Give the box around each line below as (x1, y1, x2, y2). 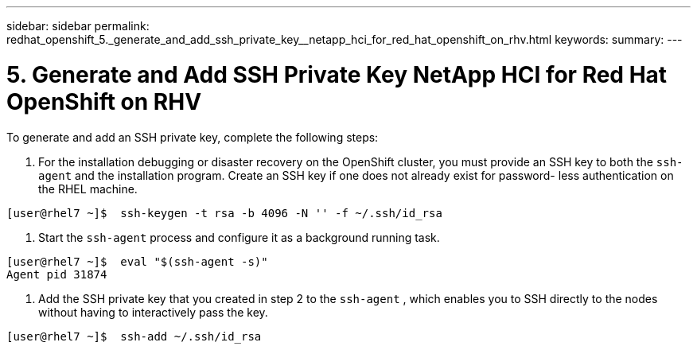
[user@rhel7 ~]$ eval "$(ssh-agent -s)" (6, 255, 268, 268)
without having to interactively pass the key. (38, 305, 268, 319)
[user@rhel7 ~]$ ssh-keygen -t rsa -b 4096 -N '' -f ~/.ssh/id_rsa (6, 206, 442, 220)
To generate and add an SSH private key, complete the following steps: (6, 130, 379, 144)
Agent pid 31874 (6, 267, 107, 281)
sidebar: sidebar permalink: (6, 19, 150, 33)
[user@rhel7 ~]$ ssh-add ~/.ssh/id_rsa (6, 329, 262, 343)
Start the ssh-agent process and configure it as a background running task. (38, 230, 440, 244)
